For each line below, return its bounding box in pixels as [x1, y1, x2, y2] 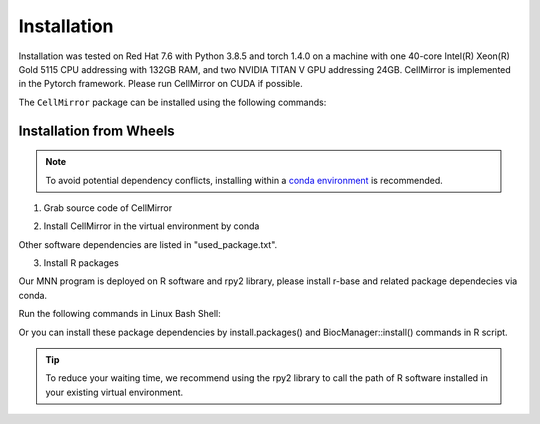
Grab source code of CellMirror [43, 201, 173, 214]
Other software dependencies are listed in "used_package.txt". [18, 238, 278, 250]
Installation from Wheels [18, 122, 175, 139]
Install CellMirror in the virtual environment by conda [43, 220, 260, 232]
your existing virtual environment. [45, 386, 184, 398]
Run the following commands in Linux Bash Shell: [18, 308, 222, 320]
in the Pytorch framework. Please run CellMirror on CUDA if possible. [18, 78, 304, 90]
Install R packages [43, 257, 119, 269]
